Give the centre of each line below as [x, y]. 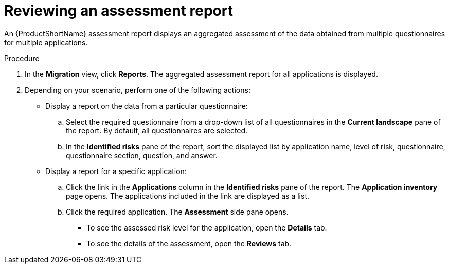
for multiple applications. [46, 42]
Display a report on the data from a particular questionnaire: [147, 106]
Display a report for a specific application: [116, 171]
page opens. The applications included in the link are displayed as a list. [187, 196]
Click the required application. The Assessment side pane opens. [177, 212]
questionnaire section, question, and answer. [142, 155]
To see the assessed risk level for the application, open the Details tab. [207, 227]
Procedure [22, 58]
